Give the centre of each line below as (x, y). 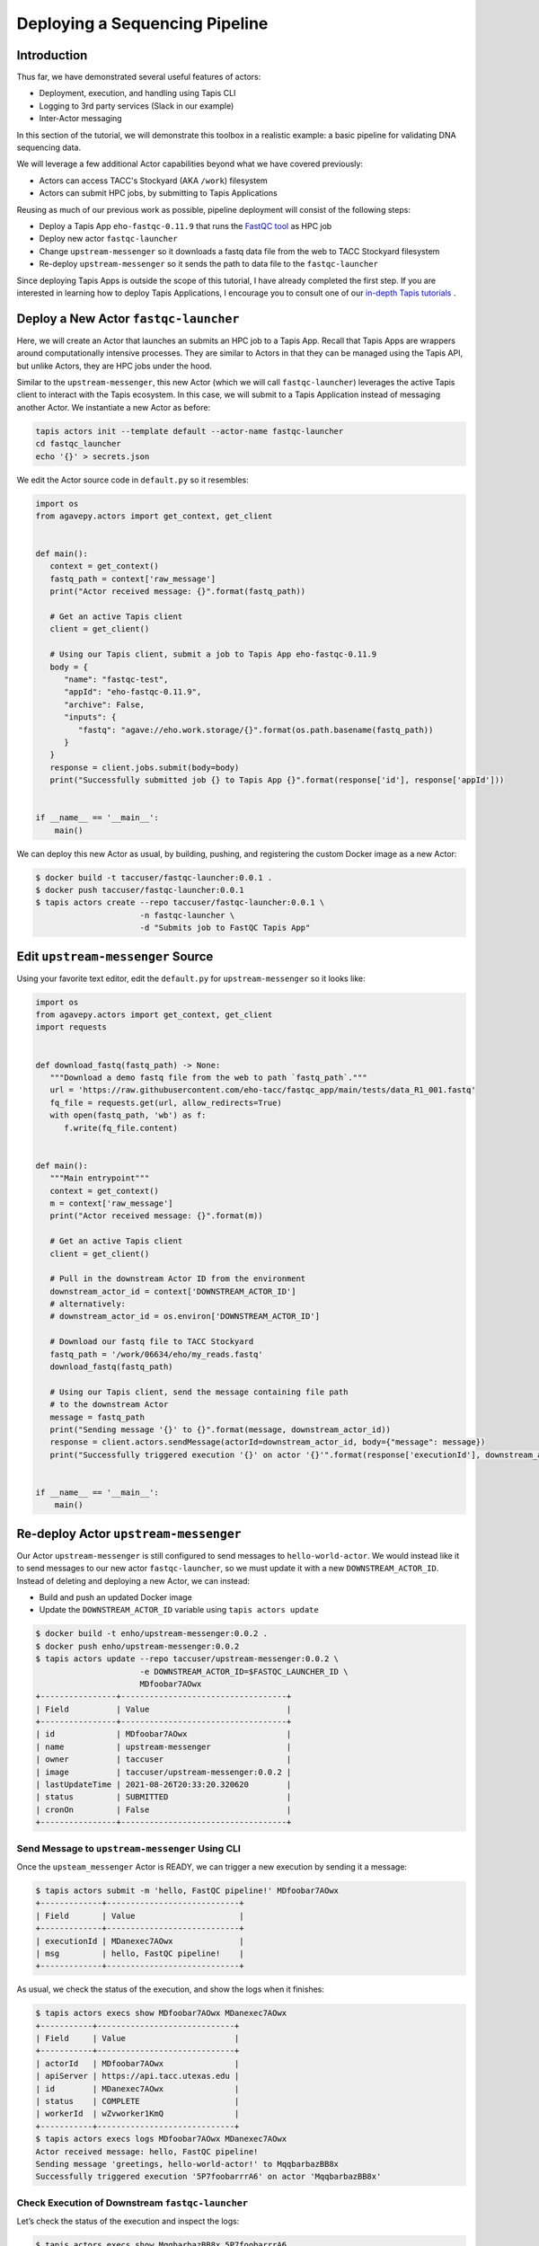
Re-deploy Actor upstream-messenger (129, 1533)
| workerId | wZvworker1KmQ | (137, 2114)
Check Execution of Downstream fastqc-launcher (133, 2203)
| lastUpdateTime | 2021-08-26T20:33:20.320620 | (163, 1785)
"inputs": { (90, 717)
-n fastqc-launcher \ (187, 915)
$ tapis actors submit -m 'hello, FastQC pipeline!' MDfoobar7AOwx (187, 1890)
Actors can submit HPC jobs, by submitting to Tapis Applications (158, 193)
